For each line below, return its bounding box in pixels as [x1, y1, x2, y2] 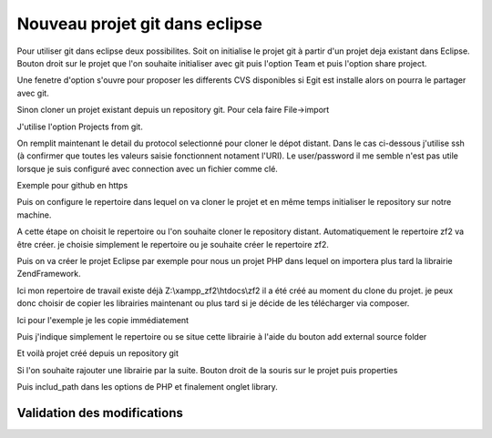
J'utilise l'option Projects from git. [16, 121, 143, 132]
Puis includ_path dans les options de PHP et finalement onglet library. [16, 382, 278, 392]
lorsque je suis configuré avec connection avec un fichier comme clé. [16, 163, 278, 174]
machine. [16, 209, 52, 220]
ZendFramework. [16, 269, 81, 280]
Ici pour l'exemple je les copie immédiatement [16, 314, 190, 325]
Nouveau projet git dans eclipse [16, 14, 263, 34]
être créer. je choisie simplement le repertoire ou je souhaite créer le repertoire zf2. [16, 239, 330, 250]
